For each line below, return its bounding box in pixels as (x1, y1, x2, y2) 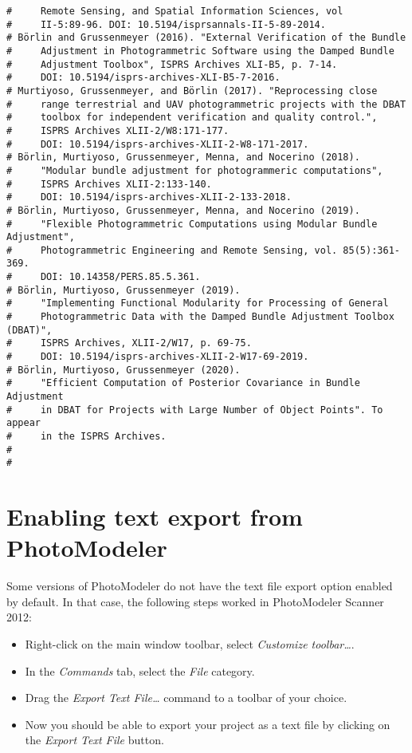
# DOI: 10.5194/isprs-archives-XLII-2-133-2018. (6, 191, 292, 203)
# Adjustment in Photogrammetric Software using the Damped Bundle (6, 45, 394, 57)
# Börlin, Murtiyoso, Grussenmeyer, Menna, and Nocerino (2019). (6, 204, 360, 216)
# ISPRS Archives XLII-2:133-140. (6, 178, 212, 190)
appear (6, 417, 41, 429)
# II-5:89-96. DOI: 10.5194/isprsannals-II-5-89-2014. (6, 18, 326, 30)
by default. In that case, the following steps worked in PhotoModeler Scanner (6, 593, 384, 609)
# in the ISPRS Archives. (6, 431, 167, 442)
